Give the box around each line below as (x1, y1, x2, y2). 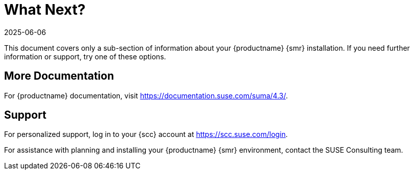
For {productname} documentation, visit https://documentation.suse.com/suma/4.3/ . (4, 91, 288, 100)
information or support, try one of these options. (4, 52, 166, 61)
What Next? (4, 1, 86, 18)
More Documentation (4, 69, 114, 83)
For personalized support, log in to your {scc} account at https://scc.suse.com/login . (4, 130, 288, 139)
